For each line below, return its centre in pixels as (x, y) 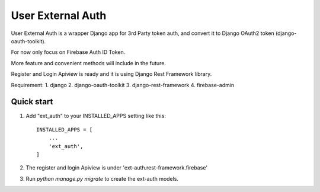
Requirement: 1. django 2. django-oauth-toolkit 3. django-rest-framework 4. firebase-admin (123, 85)
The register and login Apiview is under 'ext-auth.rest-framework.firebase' (116, 168)
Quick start (32, 102)
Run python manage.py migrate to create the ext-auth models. (102, 178)
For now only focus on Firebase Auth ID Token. (68, 52)
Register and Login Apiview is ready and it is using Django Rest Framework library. (111, 74)
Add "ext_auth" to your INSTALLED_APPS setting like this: (96, 116)
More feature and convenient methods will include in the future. (88, 63)
